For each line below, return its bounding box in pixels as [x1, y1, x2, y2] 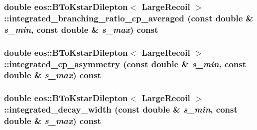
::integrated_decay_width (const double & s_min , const [4, 103, 238, 116]
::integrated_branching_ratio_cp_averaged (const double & [4, 11, 254, 24]
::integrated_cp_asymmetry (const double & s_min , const [4, 57, 246, 70]
